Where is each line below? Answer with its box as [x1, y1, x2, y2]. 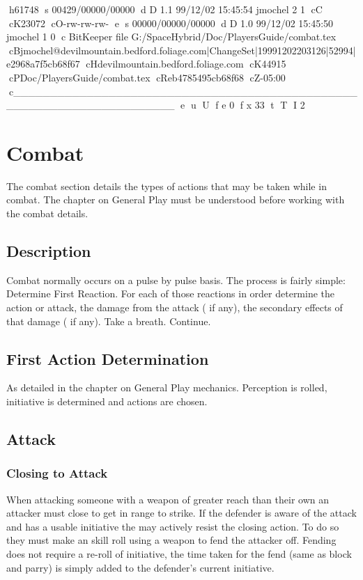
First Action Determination [6, 347, 209, 369]
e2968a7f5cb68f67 [6, 56, 80, 71]
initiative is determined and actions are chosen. [6, 394, 208, 409]
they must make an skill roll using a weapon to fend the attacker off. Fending [6, 533, 337, 547]
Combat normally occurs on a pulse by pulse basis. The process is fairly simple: [6, 272, 346, 287]
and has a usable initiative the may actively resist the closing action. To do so [6, 519, 339, 533]
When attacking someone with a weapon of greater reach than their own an [6, 492, 329, 506]
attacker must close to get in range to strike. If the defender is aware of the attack [6, 505, 357, 520]
